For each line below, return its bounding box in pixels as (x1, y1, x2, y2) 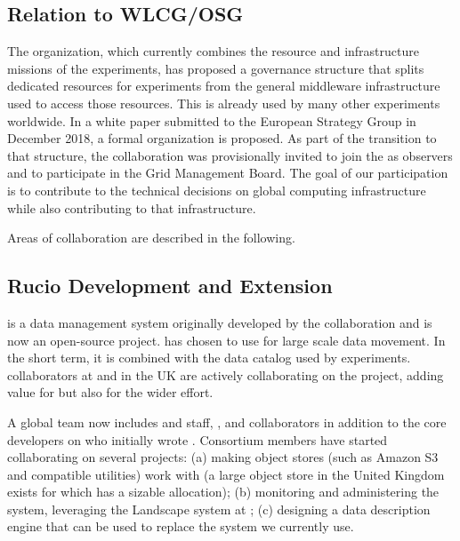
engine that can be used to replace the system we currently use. (7, 517, 354, 536)
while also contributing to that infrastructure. (7, 198, 256, 217)
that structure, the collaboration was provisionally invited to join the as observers (7, 146, 453, 164)
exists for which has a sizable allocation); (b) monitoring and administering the (7, 482, 440, 501)
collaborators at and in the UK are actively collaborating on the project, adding (7, 365, 444, 384)
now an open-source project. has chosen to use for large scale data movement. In (7, 330, 446, 349)
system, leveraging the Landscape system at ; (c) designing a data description (7, 499, 431, 518)
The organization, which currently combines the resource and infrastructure (7, 42, 419, 60)
